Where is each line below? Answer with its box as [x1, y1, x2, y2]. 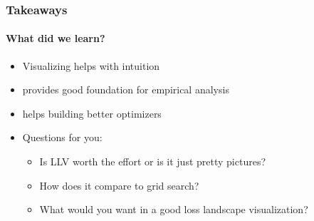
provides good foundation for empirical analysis [22, 82, 229, 97]
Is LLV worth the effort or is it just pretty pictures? [39, 154, 266, 169]
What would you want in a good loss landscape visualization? [39, 202, 308, 217]
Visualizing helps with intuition [22, 58, 160, 73]
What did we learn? [6, 31, 105, 46]
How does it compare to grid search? [39, 178, 199, 192]
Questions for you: [22, 130, 103, 145]
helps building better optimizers [22, 106, 162, 120]
